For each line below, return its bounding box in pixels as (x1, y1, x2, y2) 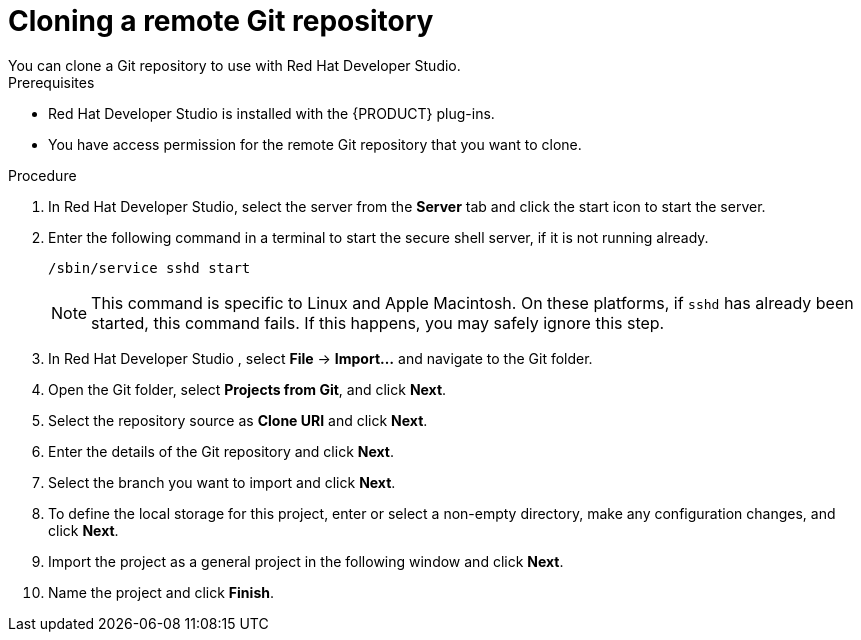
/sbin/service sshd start (48, 259, 251, 276)
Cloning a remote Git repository (8, 4, 434, 38)
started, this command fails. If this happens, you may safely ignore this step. (91, 312, 665, 333)
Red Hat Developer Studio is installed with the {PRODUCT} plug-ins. (48, 104, 495, 122)
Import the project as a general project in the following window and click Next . (48, 552, 564, 570)
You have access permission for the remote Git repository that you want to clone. (48, 135, 582, 153)
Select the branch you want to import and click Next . (48, 473, 396, 491)
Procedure (8, 166, 77, 184)
